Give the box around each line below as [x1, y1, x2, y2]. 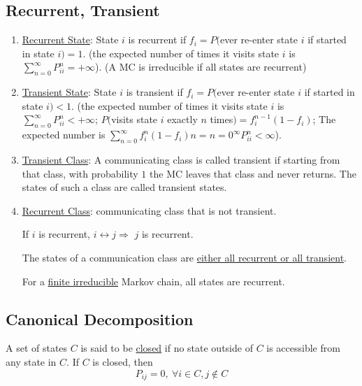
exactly [167, 112, 198, 127]
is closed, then [92, 354, 153, 369]
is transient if [126, 85, 183, 99]
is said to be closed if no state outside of [80, 341, 253, 355]
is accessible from [266, 341, 340, 355]
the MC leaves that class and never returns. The [150, 166, 356, 180]
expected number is [22, 127, 106, 142]
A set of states [6, 341, 68, 355]
